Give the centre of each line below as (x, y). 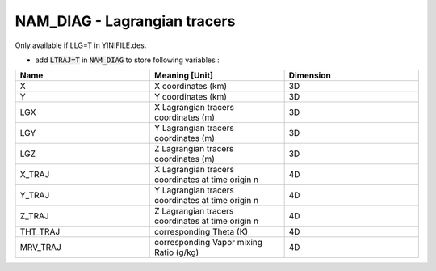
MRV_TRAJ (41, 248)
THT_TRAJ (40, 232)
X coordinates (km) (191, 87)
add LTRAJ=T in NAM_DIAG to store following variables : (127, 60)
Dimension (310, 75)
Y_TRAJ (35, 196)
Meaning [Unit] (184, 75)
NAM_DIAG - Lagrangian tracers (125, 21)
